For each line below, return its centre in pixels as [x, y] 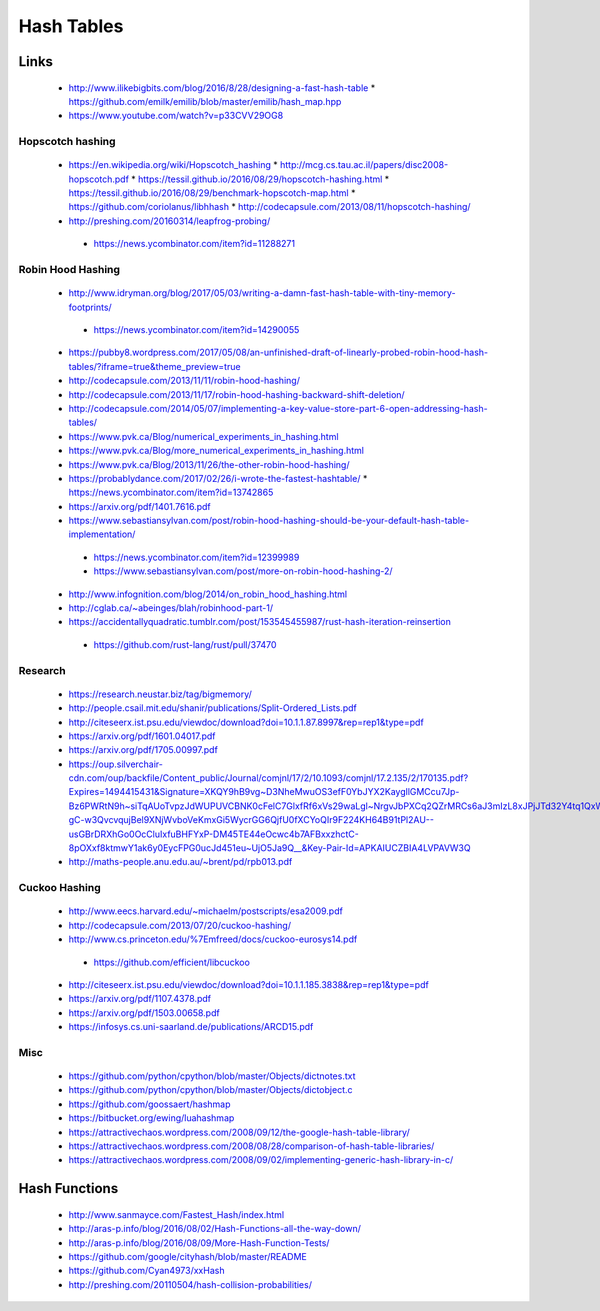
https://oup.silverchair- [116, 764]
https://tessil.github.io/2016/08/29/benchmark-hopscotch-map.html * [212, 193]
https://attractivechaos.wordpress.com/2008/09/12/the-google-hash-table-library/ [239, 1132]
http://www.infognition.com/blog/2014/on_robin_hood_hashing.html [208, 594]
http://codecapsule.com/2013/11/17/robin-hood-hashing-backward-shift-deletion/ [236, 394]
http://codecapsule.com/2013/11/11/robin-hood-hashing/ [184, 381]
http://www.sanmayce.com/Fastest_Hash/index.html [176, 1214]
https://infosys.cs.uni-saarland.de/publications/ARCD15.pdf [191, 1027]
